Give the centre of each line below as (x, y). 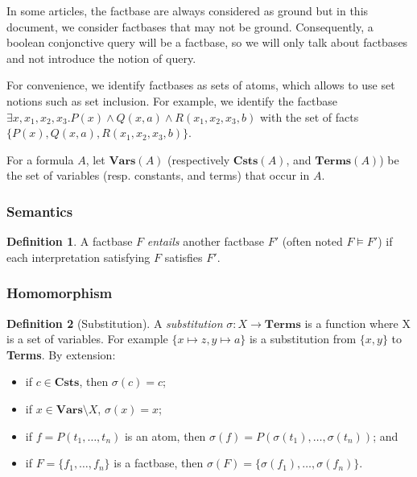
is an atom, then (165, 436)
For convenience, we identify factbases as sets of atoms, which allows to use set (201, 85)
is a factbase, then (159, 463)
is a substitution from (303, 339)
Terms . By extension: (61, 354)
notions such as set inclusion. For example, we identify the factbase (172, 100)
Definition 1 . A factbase (70, 241)
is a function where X (357, 323)
